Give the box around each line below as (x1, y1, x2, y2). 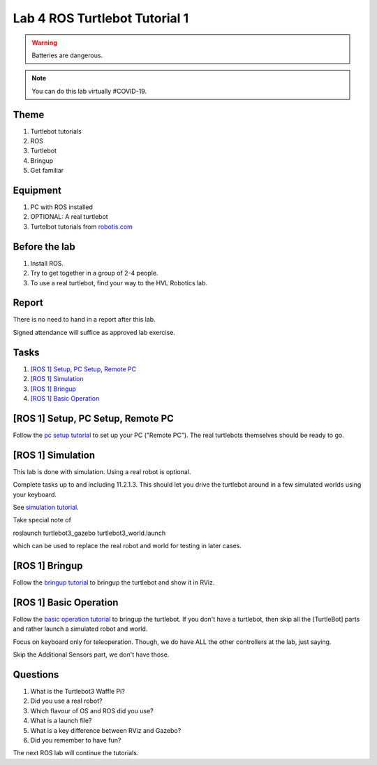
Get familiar (30, 166, 64, 175)
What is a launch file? (30, 717, 92, 725)
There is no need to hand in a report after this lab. (13, 315, 156, 324)
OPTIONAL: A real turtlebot (30, 213, 108, 221)
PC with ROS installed (30, 203, 94, 211)
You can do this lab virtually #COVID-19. (31, 87, 147, 95)
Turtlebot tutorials (30, 127, 82, 136)
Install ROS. (30, 259, 64, 267)
